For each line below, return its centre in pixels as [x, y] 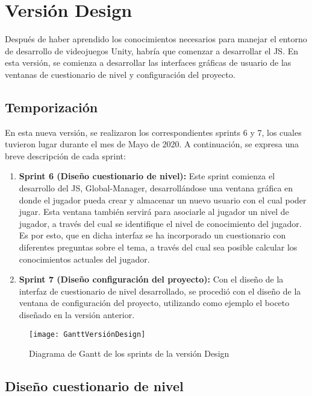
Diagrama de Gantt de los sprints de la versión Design [129, 353]
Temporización [51, 107]
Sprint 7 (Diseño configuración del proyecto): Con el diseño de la [151, 279]
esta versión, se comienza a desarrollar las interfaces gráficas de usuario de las [148, 62]
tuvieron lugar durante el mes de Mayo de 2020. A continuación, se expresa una [152, 144]
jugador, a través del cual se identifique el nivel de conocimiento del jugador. [160, 223]
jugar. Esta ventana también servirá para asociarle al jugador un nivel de [154, 212]
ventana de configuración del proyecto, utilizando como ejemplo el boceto [154, 303]
